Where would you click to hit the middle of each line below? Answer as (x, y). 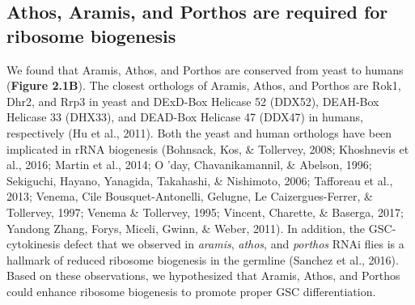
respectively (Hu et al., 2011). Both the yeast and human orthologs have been (199, 132)
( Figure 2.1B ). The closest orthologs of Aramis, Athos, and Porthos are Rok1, (204, 85)
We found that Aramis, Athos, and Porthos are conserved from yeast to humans (205, 69)
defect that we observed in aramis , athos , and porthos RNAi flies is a (234, 244)
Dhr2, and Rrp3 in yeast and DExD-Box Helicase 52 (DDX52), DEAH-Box (193, 101)
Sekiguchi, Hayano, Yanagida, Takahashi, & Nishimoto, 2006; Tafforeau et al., (200, 180)
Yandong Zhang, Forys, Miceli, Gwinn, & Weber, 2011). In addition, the (186, 228)
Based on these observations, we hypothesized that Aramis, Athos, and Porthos (203, 275)
